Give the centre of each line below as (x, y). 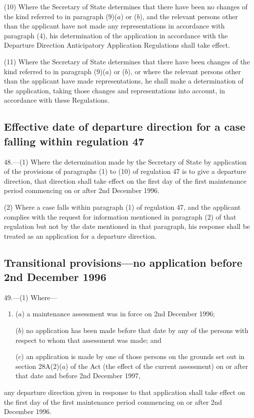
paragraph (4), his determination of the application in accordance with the (116, 35)
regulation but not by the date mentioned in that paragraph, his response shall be (127, 226)
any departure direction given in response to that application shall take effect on (125, 392)
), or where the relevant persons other (185, 71)
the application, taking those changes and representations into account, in (115, 90)
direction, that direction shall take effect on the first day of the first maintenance (125, 181)
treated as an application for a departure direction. (80, 236)
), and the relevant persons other (189, 16)
